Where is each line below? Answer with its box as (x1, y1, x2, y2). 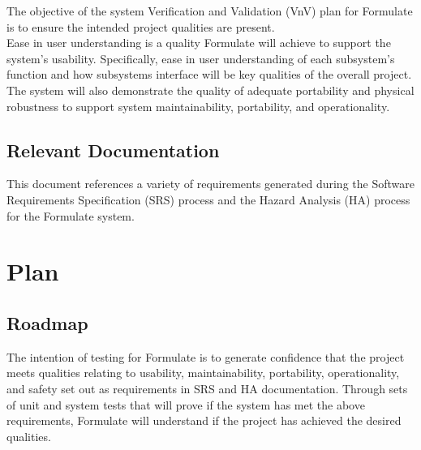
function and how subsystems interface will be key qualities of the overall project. (6, 66, 412, 83)
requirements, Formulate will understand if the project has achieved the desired (6, 412, 402, 429)
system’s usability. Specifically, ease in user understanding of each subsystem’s (6, 49, 395, 66)
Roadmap (6, 310, 88, 335)
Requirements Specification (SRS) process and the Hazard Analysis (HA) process (6, 191, 410, 208)
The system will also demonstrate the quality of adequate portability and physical (6, 81, 415, 98)
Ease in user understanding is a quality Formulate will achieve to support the (6, 34, 391, 51)
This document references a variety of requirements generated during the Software (6, 175, 415, 192)
